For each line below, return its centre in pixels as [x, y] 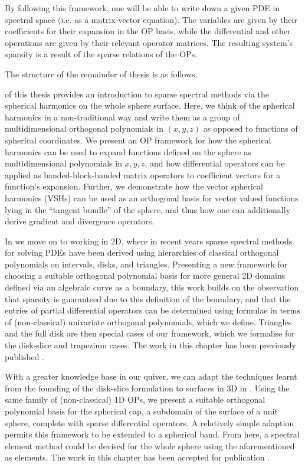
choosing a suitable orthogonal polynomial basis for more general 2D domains [145, 275]
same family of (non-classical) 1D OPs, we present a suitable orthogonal [135, 399]
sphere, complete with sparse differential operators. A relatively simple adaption [150, 422]
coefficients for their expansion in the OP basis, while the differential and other [148, 31]
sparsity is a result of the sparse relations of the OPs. [101, 54]
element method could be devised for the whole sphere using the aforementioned [150, 445]
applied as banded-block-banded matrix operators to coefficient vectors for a [143, 174]
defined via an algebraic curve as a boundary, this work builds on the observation [152, 287]
